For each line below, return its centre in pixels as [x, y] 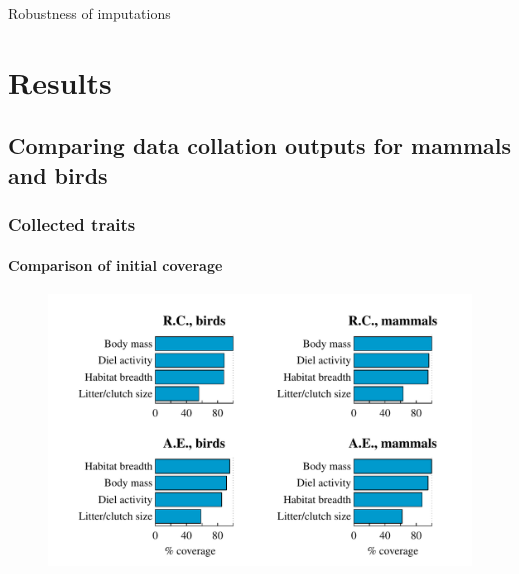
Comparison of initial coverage [115, 264]
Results [60, 81]
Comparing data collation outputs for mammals [260, 145]
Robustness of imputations [89, 13]
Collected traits [72, 224]
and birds [58, 174]
